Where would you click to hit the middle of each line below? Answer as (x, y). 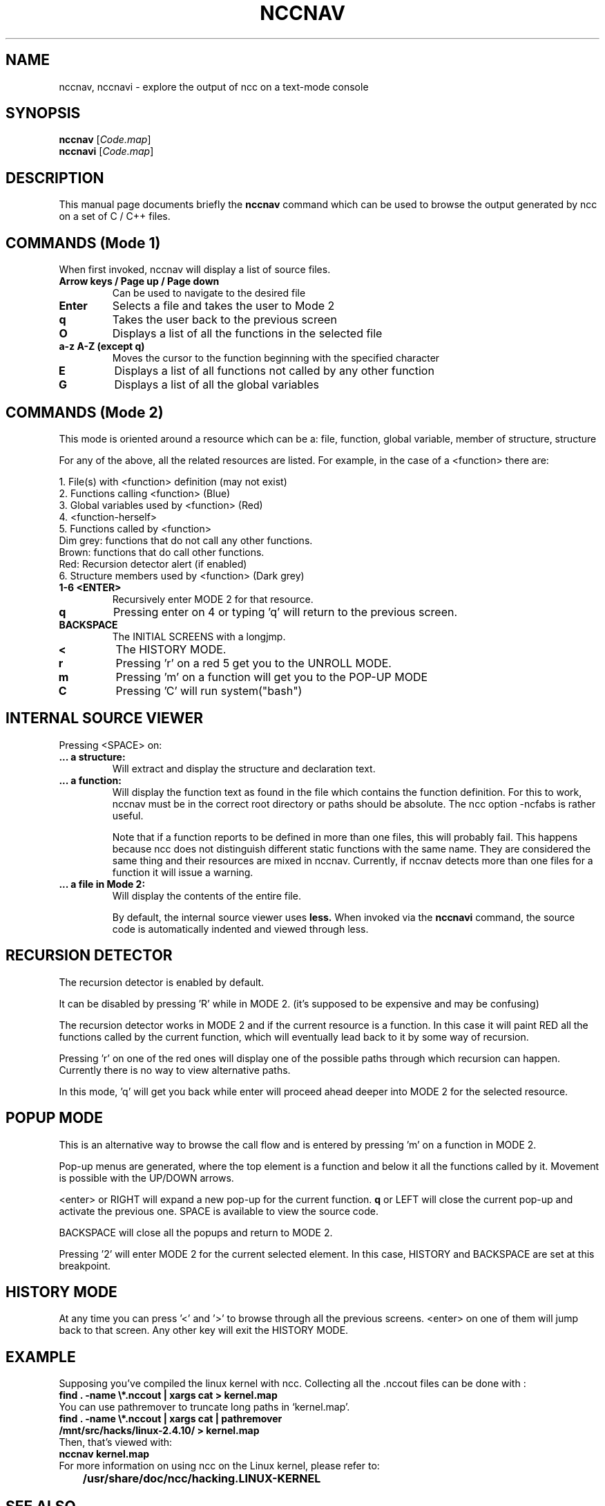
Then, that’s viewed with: (116, 1442)
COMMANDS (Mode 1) (83, 243)
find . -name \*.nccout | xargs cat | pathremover (171, 1419)
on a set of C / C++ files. (115, 216)
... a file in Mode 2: (102, 884)
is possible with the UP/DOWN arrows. (146, 1178)
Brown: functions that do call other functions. (162, 552)
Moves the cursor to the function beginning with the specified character (276, 358)
